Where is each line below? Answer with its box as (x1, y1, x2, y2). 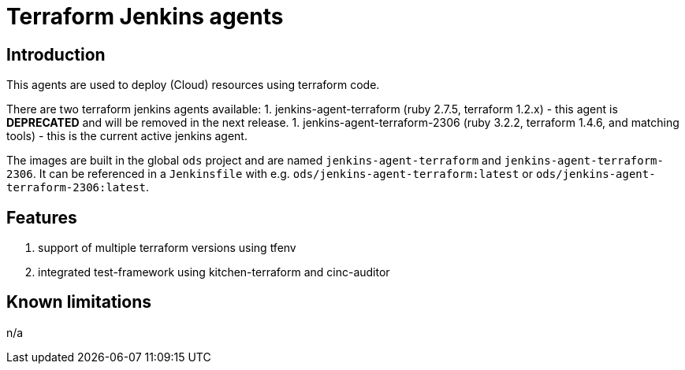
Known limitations (6, 292, 151, 313)
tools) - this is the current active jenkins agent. (6, 129, 248, 143)
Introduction (6, 44, 106, 65)
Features (6, 207, 77, 228)
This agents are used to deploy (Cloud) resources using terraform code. (6, 78, 380, 92)
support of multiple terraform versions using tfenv (38, 241, 296, 255)
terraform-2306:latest (6, 181, 147, 194)
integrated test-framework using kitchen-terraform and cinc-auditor (38, 265, 390, 279)
